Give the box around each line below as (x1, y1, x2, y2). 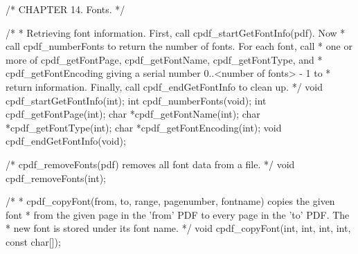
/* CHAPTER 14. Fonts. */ (6, 2, 125, 16)
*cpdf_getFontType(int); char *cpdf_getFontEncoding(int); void (6, 120, 282, 134)
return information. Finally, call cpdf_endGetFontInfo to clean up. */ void (6, 79, 323, 93)
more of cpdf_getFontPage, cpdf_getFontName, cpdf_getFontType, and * (6, 52, 323, 66)
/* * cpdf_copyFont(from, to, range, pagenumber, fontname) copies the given (6, 194, 335, 208)
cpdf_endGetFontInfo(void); (6, 134, 126, 148)
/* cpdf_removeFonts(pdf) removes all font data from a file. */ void (6, 156, 295, 171)
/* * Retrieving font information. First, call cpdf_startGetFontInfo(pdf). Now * (6, 25, 346, 39)
